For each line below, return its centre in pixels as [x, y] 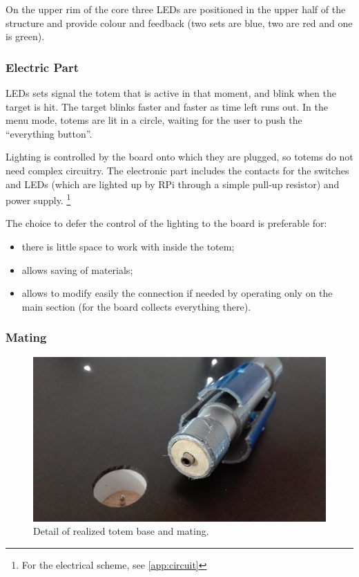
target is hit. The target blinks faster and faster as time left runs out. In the [167, 106]
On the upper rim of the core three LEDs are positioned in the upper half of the [176, 9]
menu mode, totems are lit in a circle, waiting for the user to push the [154, 120]
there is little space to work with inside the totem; [128, 246]
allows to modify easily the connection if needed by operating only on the [177, 293]
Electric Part [42, 67]
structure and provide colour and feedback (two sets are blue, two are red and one [179, 22]
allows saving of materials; [77, 269]
